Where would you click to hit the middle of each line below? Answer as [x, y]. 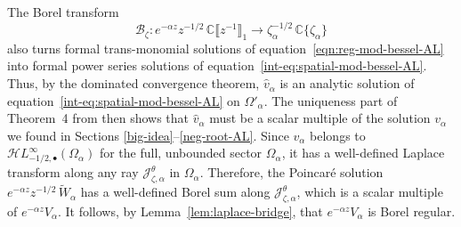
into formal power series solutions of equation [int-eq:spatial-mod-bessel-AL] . [217, 65]
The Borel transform [63, 12]
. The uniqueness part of [331, 100]
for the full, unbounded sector [181, 153]
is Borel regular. [412, 211]
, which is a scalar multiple [370, 192]
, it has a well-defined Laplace [363, 153]
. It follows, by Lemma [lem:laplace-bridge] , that [190, 211]
